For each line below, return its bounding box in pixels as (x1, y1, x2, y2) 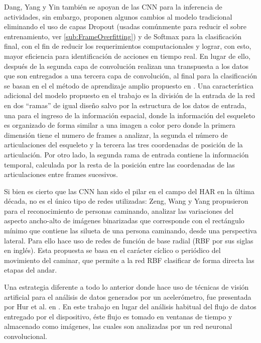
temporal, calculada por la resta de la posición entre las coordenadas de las (4, 159, 235, 169)
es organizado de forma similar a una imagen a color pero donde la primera (4, 120, 235, 130)
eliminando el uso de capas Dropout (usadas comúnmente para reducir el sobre (4, 21, 246, 32)
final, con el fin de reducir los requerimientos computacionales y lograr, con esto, (4, 41, 251, 51)
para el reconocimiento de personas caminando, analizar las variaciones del (4, 205, 234, 216)
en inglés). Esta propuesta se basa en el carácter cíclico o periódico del (4, 245, 221, 255)
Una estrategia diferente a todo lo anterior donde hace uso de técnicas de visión (4, 282, 249, 292)
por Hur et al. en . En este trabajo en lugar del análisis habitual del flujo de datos (4, 301, 256, 312)
